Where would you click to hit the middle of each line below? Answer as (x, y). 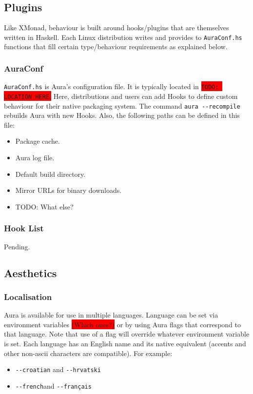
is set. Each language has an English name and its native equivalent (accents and (125, 343)
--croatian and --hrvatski (58, 369)
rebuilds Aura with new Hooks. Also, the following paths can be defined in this (122, 115)
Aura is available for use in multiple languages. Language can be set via (111, 315)
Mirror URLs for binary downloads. (68, 190)
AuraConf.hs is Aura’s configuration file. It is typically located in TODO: (111, 86)
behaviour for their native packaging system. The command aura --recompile (122, 105)
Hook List (24, 228)
